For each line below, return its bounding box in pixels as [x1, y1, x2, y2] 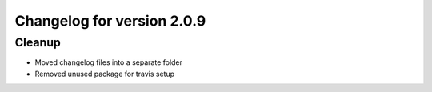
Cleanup [14, 35, 62, 50]
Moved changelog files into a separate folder [34, 58, 183, 67]
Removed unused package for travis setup [34, 69, 175, 78]
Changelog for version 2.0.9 [14, 12, 206, 30]
